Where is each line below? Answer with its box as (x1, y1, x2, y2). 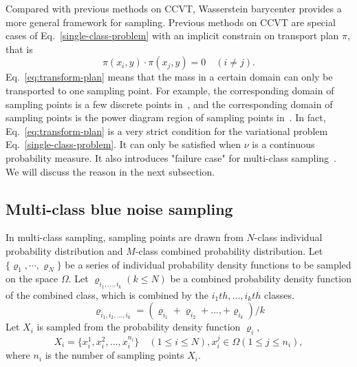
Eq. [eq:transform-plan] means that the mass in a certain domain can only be (6, 70, 333, 84)
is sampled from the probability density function (36, 319, 241, 334)
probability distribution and (6, 243, 123, 258)
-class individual (254, 230, 323, 244)
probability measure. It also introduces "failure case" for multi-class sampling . (6, 150, 336, 165)
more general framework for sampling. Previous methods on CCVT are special (6, 14, 336, 29)
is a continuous (252, 137, 315, 151)
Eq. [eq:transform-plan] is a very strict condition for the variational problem (6, 123, 328, 138)
